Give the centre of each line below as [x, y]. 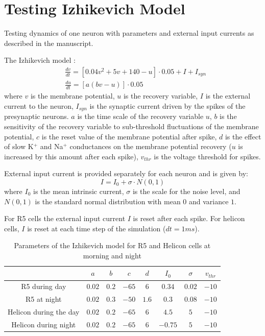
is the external [228, 96]
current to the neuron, [39, 105]
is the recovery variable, [161, 96]
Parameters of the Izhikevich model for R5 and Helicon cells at [112, 245]
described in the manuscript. [49, 43]
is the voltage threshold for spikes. [207, 156]
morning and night [112, 255]
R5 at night [43, 299]
